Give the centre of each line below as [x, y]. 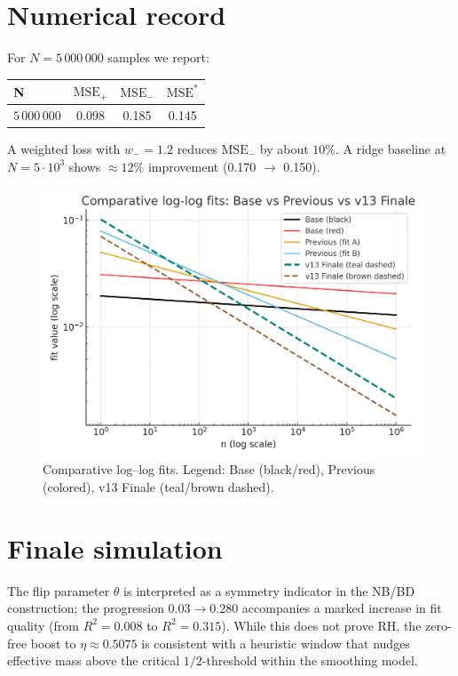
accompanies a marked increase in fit [342, 608]
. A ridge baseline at [391, 149]
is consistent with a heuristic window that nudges [276, 643]
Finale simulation [115, 547]
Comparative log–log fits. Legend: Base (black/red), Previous [209, 469]
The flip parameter [59, 590]
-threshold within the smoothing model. [310, 660]
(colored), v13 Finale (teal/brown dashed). [158, 487]
